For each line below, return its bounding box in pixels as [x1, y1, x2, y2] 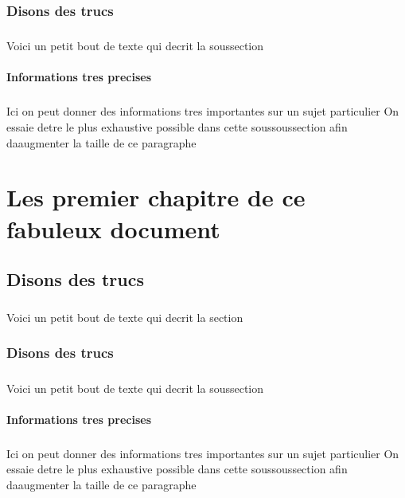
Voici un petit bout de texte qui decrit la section [6, 308, 243, 325]
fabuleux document [6, 212, 220, 245]
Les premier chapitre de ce [6, 181, 306, 214]
